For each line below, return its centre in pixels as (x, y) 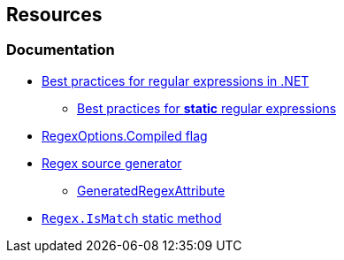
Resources (54, 15)
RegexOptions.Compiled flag (125, 135)
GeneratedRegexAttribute (151, 190)
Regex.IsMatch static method (132, 218)
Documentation (61, 50)
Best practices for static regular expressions (207, 108)
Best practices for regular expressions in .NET (176, 80)
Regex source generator (112, 163)
